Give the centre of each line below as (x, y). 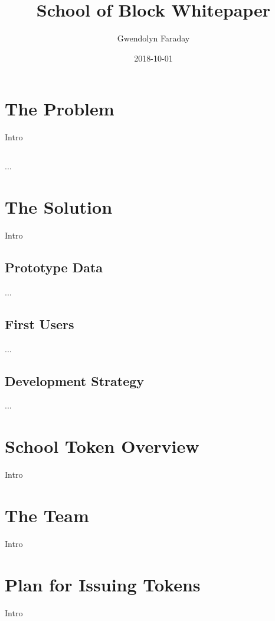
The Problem (60, 109)
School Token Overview (102, 446)
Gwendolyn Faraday (153, 38)
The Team (47, 515)
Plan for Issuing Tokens (103, 584)
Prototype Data (54, 267)
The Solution (59, 207)
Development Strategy (75, 380)
